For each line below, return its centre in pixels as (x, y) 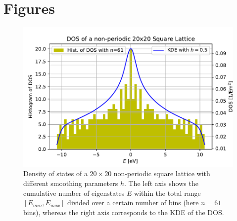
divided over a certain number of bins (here (133, 203)
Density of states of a (55, 173)
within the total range (167, 193)
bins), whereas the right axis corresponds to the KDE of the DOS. (124, 212)
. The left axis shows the (161, 183)
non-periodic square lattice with (162, 173)
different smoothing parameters (71, 183)
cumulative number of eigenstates (74, 193)
